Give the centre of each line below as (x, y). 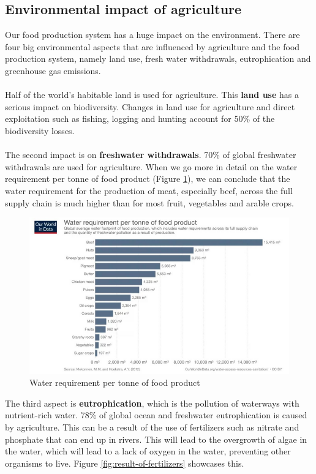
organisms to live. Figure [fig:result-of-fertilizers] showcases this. (125, 463)
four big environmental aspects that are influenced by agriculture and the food (152, 46)
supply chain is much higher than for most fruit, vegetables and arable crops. (149, 202)
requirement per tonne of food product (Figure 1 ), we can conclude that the (148, 179)
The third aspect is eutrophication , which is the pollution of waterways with (152, 403)
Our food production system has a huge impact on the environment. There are (152, 35)
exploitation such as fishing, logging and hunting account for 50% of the (140, 118)
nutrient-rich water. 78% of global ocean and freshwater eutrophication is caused (156, 415)
